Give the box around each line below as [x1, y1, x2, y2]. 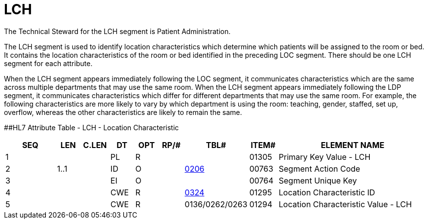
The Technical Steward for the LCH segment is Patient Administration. [4, 27, 231, 36]
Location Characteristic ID [279, 187, 375, 197]
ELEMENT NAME [321, 140, 385, 150]
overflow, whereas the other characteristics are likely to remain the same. [4, 108, 242, 116]
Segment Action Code [279, 163, 360, 174]
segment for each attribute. [4, 59, 93, 68]
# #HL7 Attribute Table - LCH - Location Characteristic [4, 123, 179, 132]
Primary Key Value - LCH [279, 151, 371, 162]
